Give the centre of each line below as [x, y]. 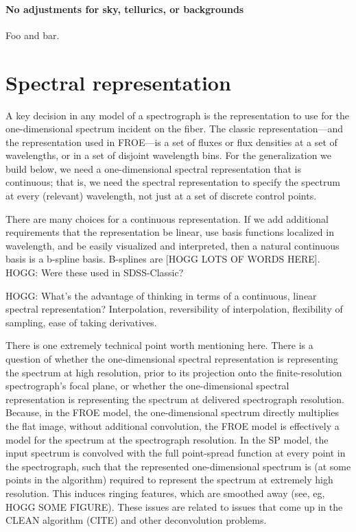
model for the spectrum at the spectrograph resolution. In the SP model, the [167, 439]
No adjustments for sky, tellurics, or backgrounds [125, 9]
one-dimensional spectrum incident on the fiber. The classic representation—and [175, 129]
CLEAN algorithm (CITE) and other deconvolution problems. [136, 520]
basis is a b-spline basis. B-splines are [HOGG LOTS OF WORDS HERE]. [163, 259]
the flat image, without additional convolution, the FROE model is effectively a [173, 425]
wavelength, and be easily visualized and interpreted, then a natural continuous [173, 245]
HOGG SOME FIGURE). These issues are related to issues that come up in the [174, 506]
